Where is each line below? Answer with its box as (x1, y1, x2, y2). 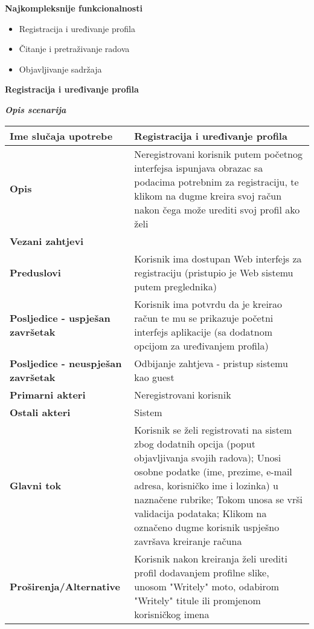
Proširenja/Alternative (10, 579, 120, 593)
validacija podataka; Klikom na (134, 506, 267, 520)
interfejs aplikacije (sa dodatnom (134, 324, 273, 339)
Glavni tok (10, 478, 62, 492)
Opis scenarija (5, 103, 66, 116)
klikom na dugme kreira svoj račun (134, 188, 282, 203)
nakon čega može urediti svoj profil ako (134, 202, 300, 217)
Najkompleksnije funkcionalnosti (5, 2, 143, 14)
